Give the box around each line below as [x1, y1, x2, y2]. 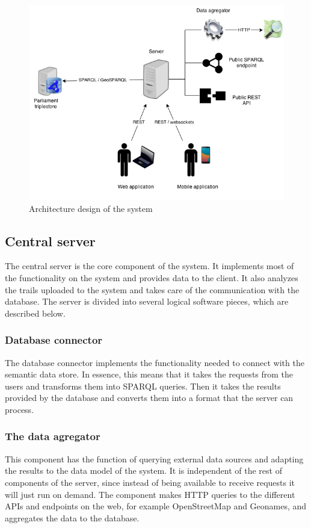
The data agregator [5, 429, 100, 444]
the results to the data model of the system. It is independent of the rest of [5, 464, 282, 477]
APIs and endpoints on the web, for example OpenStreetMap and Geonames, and [5, 500, 307, 512]
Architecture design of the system [29, 202, 153, 214]
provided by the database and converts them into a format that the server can [5, 391, 294, 404]
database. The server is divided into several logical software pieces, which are [5, 295, 289, 308]
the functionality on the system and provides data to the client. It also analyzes [5, 271, 298, 284]
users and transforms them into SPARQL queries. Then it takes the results [5, 379, 281, 392]
